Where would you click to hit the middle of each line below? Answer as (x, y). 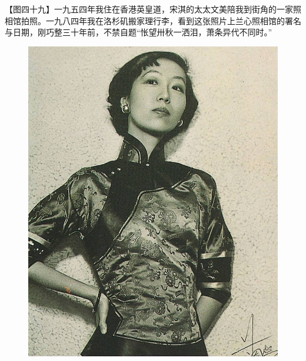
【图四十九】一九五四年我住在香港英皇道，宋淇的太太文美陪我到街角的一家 (149, 9)
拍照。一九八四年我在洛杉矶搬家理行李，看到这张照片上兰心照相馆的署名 (161, 20)
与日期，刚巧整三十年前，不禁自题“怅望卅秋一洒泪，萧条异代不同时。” (139, 32)
